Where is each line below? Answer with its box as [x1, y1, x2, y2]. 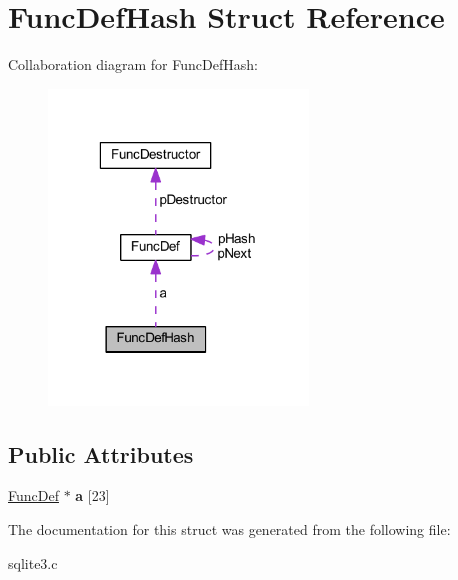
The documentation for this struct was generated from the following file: [8, 519, 451, 540]
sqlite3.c [8, 552, 58, 573]
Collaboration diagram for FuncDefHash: [8, 54, 258, 75]
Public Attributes [8, 438, 194, 469]
